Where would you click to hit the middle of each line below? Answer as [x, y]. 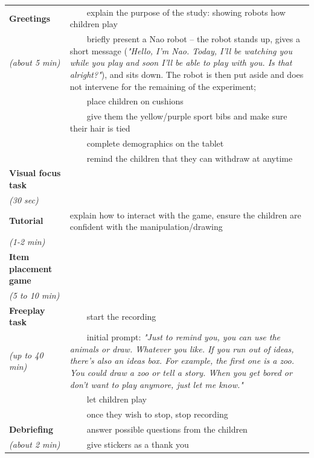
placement [31, 268]
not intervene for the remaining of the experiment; [163, 86]
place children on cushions [135, 101]
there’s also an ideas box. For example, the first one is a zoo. [182, 361]
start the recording [121, 316]
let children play [117, 399]
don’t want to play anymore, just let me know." [156, 384]
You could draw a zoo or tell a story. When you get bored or [181, 373]
